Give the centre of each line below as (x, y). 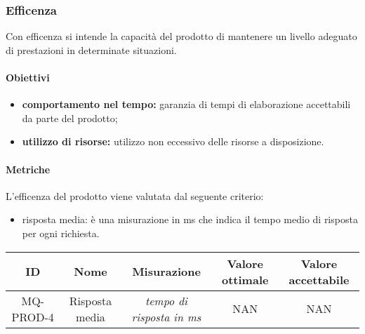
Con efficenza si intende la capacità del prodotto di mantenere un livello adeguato (181, 36)
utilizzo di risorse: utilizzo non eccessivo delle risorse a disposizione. (173, 141)
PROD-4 (33, 316)
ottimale (245, 279)
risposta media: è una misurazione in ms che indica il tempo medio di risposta (190, 219)
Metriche (28, 169)
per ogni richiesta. (61, 233)
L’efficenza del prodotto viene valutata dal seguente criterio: (135, 195)
